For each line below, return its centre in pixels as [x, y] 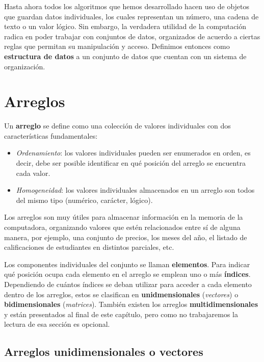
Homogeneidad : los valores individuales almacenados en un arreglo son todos [135, 190]
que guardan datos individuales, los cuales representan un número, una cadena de [131, 16]
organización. [25, 66]
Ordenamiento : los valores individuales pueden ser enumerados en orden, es [133, 153]
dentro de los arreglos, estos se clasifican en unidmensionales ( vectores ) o [121, 294]
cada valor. [33, 173]
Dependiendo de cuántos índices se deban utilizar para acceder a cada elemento [128, 284]
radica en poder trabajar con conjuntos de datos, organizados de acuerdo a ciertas [132, 36]
